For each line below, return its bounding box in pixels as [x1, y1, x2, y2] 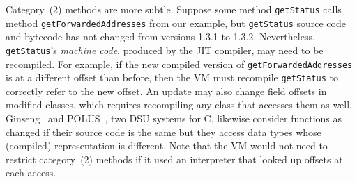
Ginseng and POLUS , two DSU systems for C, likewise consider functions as [6, 111, 342, 126]
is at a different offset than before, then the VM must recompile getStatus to [6, 70, 338, 85]
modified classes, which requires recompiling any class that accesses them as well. [6, 97, 353, 112]
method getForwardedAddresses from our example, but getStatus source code [6, 15, 346, 30]
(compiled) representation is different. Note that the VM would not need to [6, 138, 328, 153]
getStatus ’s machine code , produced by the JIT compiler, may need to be [6, 42, 324, 57]
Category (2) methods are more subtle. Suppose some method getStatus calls [6, 2, 342, 16]
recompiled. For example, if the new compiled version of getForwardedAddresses [6, 56, 353, 71]
